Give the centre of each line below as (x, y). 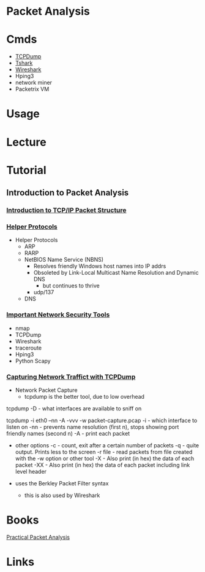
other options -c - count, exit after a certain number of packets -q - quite (107, 445)
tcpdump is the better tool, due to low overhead (84, 396)
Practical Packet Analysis (38, 537)
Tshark (24, 63)
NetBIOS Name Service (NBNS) (64, 260)
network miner (34, 83)
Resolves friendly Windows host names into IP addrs (100, 266)
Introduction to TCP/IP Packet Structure (66, 210)
